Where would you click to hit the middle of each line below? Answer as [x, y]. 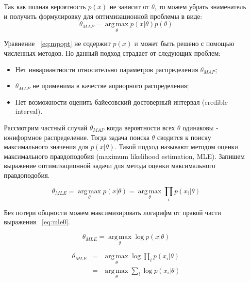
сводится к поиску [184, 137]
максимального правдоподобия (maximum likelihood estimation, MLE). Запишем [125, 156]
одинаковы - [200, 127]
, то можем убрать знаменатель [200, 6]
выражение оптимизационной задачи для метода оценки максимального [110, 165]
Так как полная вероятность [45, 6]
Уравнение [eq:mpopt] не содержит [57, 43]
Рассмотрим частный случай [46, 127]
